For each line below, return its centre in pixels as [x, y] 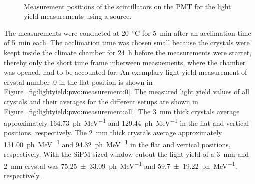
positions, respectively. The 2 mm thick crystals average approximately [113, 133]
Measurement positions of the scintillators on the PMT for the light [127, 6]
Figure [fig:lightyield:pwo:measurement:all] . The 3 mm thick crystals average [122, 111]
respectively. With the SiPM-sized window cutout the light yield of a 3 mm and [127, 154]
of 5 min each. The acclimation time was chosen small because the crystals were [127, 43]
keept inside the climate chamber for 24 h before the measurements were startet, [128, 52]
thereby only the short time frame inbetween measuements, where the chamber [125, 62]
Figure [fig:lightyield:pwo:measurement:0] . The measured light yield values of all [127, 92]
